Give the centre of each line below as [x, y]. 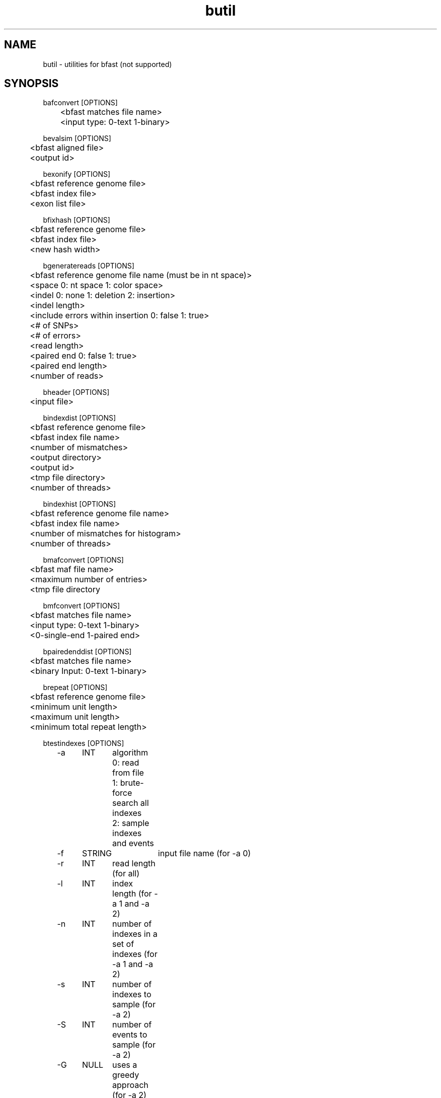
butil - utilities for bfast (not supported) [107, 64]
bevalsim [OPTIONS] [77, 139]
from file [128, 773]
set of [123, 944]
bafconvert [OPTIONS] [80, 103]
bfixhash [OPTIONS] [77, 220]
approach [130, 1085]
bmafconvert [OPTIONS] [83, 560]
